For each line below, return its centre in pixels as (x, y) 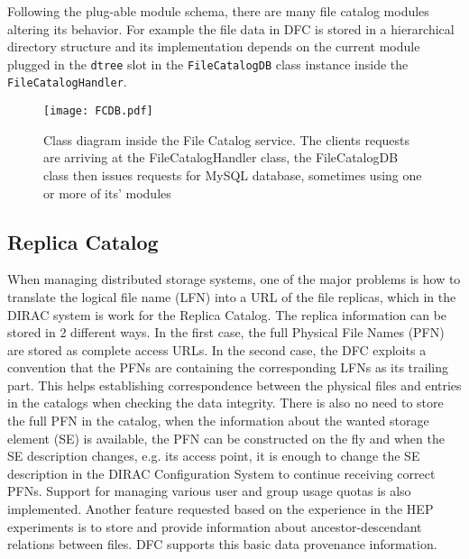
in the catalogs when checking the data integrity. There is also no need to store (225, 403)
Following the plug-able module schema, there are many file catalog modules (218, 11)
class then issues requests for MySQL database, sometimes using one (233, 174)
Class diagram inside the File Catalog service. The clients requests (227, 139)
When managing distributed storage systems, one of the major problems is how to (234, 279)
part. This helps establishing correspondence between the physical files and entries (234, 385)
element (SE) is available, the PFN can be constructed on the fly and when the (226, 438)
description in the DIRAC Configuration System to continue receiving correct (221, 473)
